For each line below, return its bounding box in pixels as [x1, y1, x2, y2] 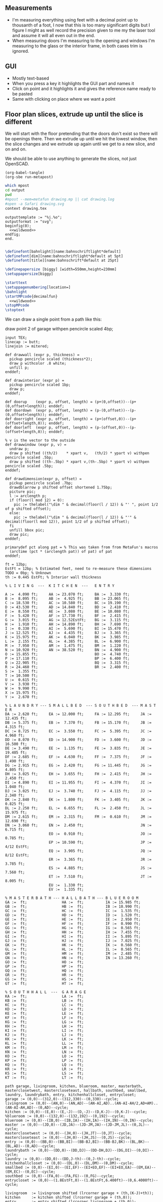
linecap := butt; [5, 340, 41, 345]
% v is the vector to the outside [5, 438, 76, 443]
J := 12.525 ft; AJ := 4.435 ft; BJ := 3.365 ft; [5, 631, 130, 635]
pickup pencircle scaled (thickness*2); [9, 357, 93, 362]
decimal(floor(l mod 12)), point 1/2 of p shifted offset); [5, 519, 130, 525]
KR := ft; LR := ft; [5, 1067, 84, 1072]
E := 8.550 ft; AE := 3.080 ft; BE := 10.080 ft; [5, 609, 130, 614]
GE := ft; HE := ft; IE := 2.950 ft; [5, 917, 141, 922]
